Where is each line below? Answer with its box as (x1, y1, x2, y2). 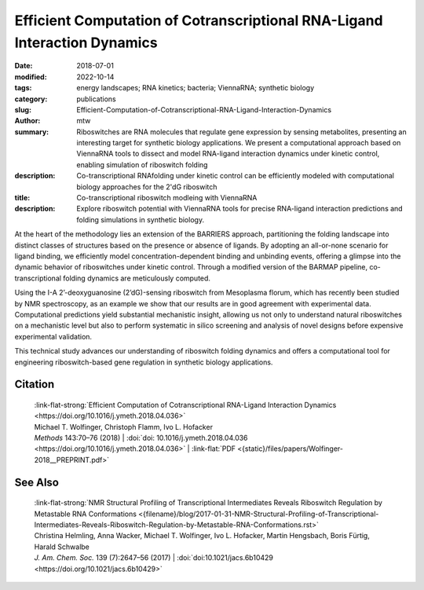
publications (76, 94, 117, 104)
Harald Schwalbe (34, 542, 90, 552)
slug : (14, 104, 31, 114)
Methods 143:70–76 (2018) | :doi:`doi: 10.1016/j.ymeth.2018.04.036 (34, 433, 248, 443)
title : (14, 193, 31, 203)
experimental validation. (14, 332, 93, 341)
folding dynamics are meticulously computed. (63, 273, 211, 283)
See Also (14, 475, 59, 489)
